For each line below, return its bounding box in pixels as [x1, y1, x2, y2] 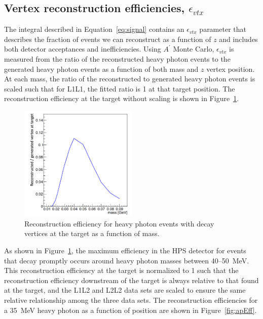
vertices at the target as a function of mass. [24, 228, 160, 239]
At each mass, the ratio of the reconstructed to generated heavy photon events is [4, 73, 255, 84]
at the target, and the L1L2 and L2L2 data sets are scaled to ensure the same [4, 285, 246, 295]
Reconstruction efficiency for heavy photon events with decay [24, 218, 214, 229]
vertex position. [206, 63, 255, 74]
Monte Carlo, [173, 43, 214, 54]
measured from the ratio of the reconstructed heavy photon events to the [4, 53, 231, 64]
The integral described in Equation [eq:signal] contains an [4, 24, 184, 34]
